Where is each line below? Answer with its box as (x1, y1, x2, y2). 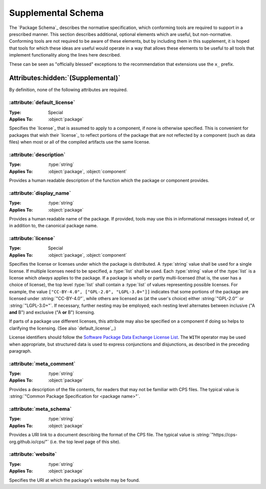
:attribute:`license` (9, 235, 55, 242)
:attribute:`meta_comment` (9, 360, 76, 367)
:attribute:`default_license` (9, 99, 75, 106)
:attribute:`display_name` (9, 189, 71, 196)
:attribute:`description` (9, 151, 66, 158)
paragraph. (9, 348, 32, 354)
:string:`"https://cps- (196, 432, 237, 438)
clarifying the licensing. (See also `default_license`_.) (9, 325, 116, 331)
